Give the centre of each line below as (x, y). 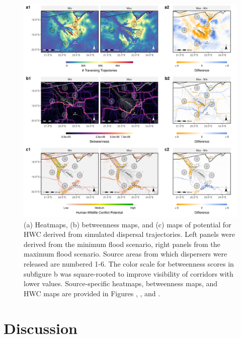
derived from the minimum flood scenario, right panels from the (122, 244)
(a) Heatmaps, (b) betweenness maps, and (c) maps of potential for (128, 224)
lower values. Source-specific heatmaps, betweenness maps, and (121, 283)
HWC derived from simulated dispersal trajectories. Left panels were (130, 234)
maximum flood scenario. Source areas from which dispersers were (126, 254)
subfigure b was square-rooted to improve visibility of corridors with (129, 273)
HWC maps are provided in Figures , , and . (92, 293)
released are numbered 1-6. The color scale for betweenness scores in (129, 263)
